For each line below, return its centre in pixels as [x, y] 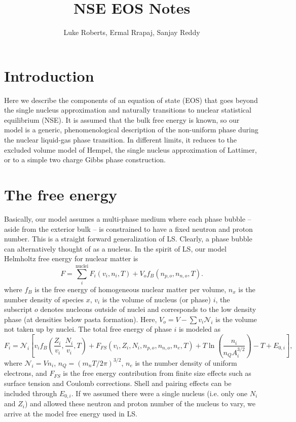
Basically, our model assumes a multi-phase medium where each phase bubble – [128, 218]
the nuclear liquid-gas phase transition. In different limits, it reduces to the [121, 140]
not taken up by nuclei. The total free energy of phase [88, 329]
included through [31, 393]
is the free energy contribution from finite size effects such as [157, 373]
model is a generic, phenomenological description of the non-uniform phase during [131, 130]
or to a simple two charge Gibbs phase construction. [85, 160]
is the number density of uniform [186, 362]
